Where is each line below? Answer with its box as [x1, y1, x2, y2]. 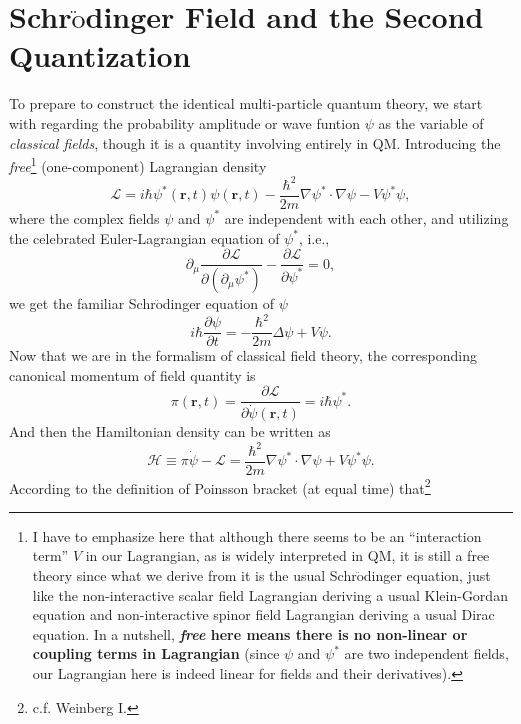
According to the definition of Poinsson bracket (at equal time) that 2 [9, 474, 431, 498]
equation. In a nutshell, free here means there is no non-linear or [32, 623, 468, 644]
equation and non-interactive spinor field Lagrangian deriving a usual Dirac [32, 604, 495, 625]
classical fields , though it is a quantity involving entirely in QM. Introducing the [9, 132, 501, 153]
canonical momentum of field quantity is [9, 364, 256, 385]
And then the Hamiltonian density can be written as [9, 421, 331, 442]
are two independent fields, [344, 643, 509, 664]
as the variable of [378, 112, 484, 133]
